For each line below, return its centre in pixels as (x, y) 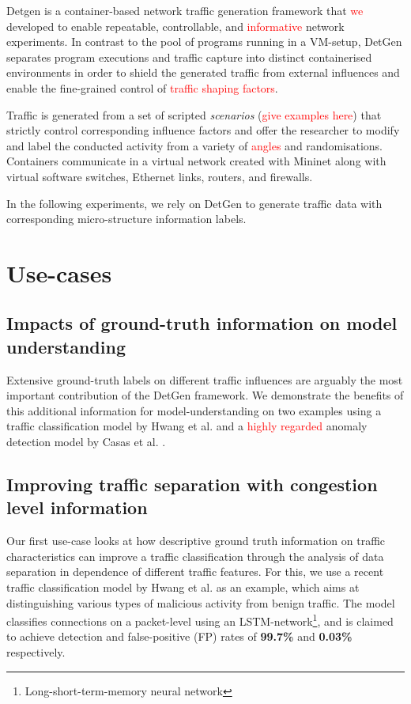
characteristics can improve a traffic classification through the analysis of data (195, 556)
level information (77, 507)
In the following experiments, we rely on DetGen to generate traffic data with (194, 203)
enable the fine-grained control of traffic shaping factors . (142, 87)
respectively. (36, 652)
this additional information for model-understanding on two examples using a (194, 410)
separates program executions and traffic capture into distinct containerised (189, 57)
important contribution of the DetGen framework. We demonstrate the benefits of (205, 395)
